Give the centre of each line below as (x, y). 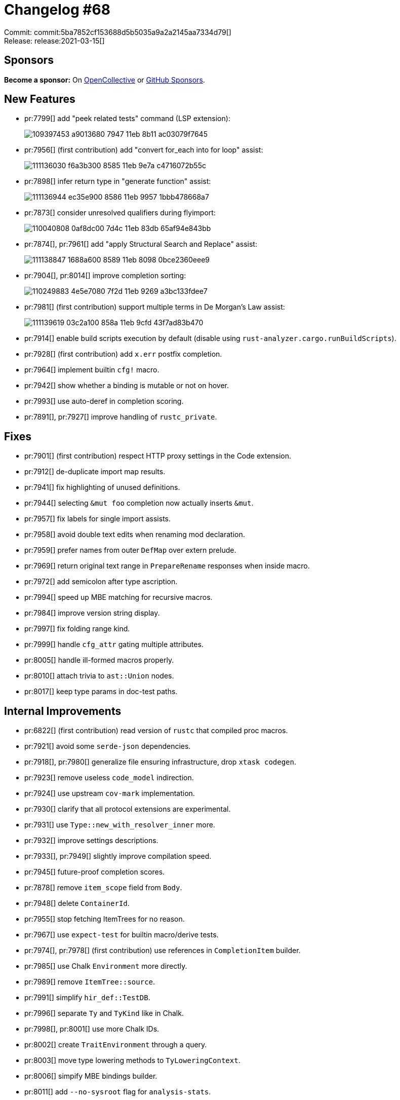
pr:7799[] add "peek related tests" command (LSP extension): (127, 119)
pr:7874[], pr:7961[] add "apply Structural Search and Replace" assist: (141, 244)
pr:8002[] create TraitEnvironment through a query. (116, 1045)
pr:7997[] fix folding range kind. (77, 629)
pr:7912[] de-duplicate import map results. (95, 472)
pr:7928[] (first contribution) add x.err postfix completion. (123, 354)
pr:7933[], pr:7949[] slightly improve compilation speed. (118, 856)
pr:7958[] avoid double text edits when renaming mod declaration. (135, 535)
